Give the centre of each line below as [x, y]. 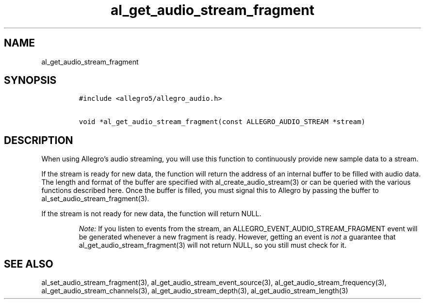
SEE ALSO [29, 264]
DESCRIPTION [39, 140]
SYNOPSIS [30, 80]
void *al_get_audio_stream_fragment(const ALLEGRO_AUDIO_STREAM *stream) [222, 122]
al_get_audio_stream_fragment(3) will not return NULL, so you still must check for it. [212, 245]
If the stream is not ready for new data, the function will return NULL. [151, 214]
